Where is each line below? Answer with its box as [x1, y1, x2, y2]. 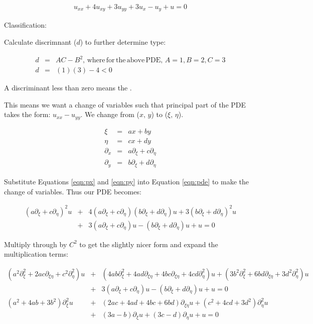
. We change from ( [80, 109, 139, 120]
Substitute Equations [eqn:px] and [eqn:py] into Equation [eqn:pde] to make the [4, 176, 249, 186]
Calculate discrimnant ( [4, 37, 77, 47]
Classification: [4, 20, 47, 30]
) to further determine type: [80, 37, 166, 47]
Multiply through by [4, 239, 67, 249]
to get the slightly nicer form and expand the [79, 239, 218, 249]
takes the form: [4, 109, 51, 120]
